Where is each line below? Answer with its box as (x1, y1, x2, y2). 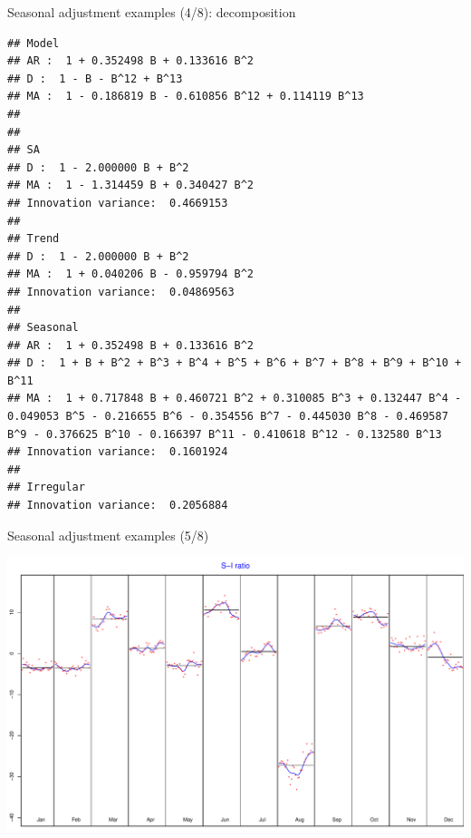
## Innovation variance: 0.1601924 (7, 445, 228, 459)
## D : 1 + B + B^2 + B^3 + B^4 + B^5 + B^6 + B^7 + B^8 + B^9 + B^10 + (7, 356, 462, 370)
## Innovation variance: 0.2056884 (7, 499, 228, 512)
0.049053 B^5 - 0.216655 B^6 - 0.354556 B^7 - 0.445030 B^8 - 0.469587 (7, 410, 448, 424)
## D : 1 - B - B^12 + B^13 (7, 72, 183, 85)
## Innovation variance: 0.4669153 (7, 196, 228, 209)
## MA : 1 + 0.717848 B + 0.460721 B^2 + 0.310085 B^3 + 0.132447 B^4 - (7, 392, 462, 405)
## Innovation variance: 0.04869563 (7, 285, 235, 298)
